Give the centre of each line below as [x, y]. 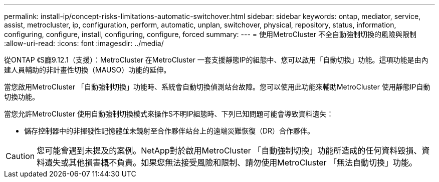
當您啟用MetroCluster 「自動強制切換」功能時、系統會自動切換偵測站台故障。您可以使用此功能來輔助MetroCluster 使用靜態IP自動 [217, 87]
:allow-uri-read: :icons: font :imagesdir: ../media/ [84, 43]
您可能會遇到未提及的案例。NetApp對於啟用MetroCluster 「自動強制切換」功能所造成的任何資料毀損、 [229, 150]
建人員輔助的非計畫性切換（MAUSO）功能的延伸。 [87, 70]
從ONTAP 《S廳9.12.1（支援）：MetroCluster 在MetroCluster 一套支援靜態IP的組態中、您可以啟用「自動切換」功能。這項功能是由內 [216, 60]
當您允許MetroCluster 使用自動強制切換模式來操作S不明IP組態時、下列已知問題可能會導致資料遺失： [169, 114]
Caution [20, 156]
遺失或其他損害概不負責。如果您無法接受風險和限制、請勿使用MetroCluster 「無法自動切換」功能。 [231, 162]
